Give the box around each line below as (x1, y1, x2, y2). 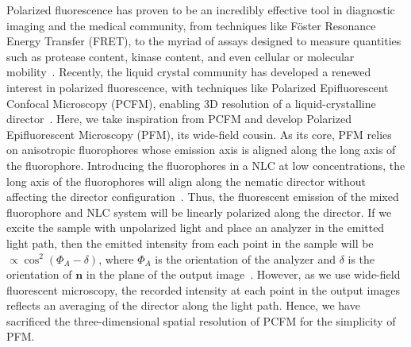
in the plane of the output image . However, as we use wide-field (86, 266, 401, 283)
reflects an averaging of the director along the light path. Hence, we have (6, 297, 360, 314)
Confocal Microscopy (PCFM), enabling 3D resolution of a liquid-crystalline (6, 94, 376, 111)
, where (98, 250, 134, 267)
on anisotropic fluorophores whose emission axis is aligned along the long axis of (6, 141, 396, 158)
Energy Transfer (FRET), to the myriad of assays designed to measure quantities (6, 33, 401, 49)
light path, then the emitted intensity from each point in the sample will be (6, 234, 374, 251)
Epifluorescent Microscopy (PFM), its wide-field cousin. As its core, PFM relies (6, 125, 392, 142)
